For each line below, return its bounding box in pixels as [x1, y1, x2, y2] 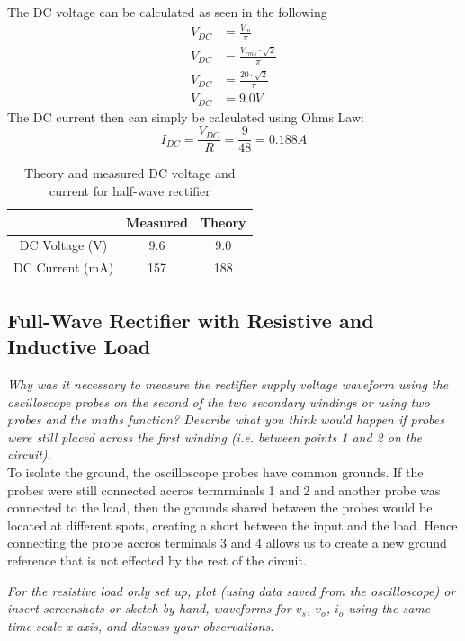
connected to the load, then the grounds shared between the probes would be [7, 498, 433, 517]
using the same [348, 599, 431, 618]
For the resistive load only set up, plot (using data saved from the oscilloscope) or [7, 581, 456, 600]
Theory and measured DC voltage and [24, 164, 236, 183]
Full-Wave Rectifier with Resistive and [7, 306, 374, 334]
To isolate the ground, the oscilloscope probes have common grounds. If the [7, 462, 424, 481]
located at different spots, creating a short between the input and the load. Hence [7, 515, 458, 534]
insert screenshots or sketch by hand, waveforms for [7, 599, 291, 618]
